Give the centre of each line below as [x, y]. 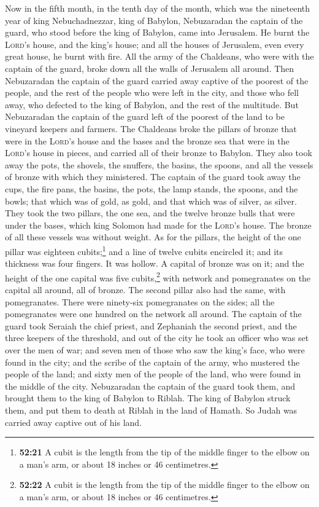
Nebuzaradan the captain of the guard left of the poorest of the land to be [145, 116]
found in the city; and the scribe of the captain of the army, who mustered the [152, 362]
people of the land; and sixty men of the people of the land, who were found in [153, 374]
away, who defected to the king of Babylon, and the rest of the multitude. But [152, 104]
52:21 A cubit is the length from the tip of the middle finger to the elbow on [164, 452]
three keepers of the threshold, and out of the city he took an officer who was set [157, 338]
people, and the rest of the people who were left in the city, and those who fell [152, 92]
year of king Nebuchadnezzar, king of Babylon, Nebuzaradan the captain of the [154, 20]
